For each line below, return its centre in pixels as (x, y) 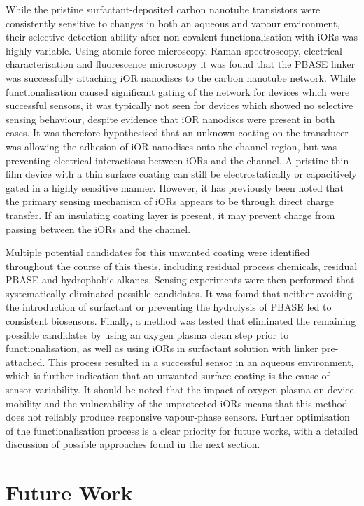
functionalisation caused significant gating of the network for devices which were (178, 91)
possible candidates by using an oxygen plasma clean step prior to (147, 334)
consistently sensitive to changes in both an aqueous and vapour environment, (173, 23)
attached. (26, 361)
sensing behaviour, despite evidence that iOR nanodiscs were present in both (170, 119)
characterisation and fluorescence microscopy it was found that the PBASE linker (181, 64)
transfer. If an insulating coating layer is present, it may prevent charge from (170, 215)
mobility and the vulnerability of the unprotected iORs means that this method (177, 403)
